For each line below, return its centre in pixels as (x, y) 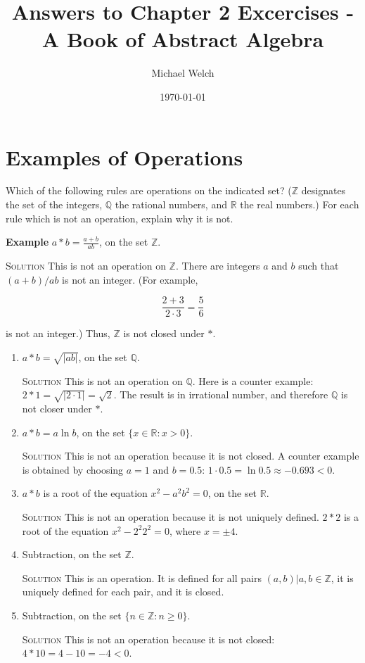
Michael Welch (183, 73)
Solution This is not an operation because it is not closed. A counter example (191, 456)
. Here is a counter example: (253, 380)
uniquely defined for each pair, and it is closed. (123, 592)
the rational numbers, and (171, 204)
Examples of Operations (124, 157)
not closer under (57, 409)
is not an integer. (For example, (130, 279)
